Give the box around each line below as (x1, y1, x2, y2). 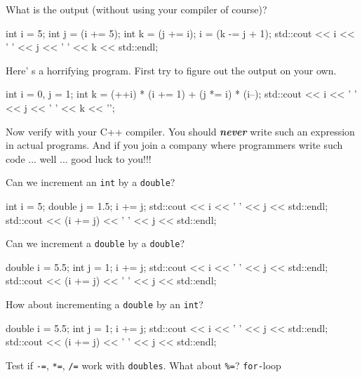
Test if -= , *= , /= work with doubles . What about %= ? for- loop (6, 357, 281, 372)
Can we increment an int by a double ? (6, 175, 175, 190)
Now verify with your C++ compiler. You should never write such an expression (6, 124, 355, 138)
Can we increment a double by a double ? (6, 236, 185, 251)
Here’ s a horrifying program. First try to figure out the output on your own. (6, 62, 337, 77)
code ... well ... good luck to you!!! (6, 151, 152, 166)
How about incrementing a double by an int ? (6, 297, 203, 312)
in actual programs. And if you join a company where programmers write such (6, 138, 343, 152)
